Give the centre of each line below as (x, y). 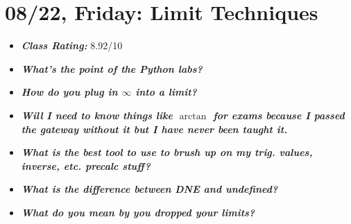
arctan (193, 116)
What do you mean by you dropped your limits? (138, 212)
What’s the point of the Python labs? (112, 68)
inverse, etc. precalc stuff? (86, 165)
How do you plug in (69, 92)
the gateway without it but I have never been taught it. (154, 129)
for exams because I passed (279, 115)
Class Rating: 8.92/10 (72, 45)
